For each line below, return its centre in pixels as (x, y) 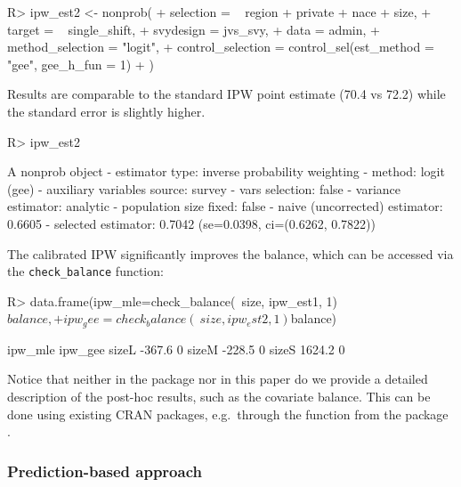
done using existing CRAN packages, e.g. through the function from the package (228, 414)
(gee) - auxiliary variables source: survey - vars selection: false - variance (204, 188)
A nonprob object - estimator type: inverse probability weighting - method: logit (226, 171)
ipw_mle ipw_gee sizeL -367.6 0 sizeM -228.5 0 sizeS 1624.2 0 (176, 349)
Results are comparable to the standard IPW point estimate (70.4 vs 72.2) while (226, 94)
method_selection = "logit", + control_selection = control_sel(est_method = (221, 47)
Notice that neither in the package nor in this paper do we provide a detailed (218, 379)
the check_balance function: (85, 271)
